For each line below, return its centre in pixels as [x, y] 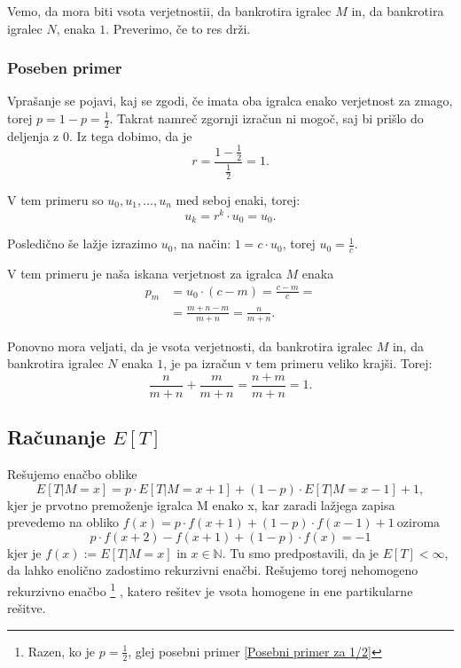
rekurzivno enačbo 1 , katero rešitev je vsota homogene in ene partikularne [210, 589]
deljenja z [33, 135]
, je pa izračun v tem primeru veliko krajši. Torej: [298, 363]
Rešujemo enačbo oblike [72, 473]
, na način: [202, 244]
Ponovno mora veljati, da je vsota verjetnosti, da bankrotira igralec [190, 346]
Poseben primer [65, 68]
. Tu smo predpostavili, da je [301, 552]
